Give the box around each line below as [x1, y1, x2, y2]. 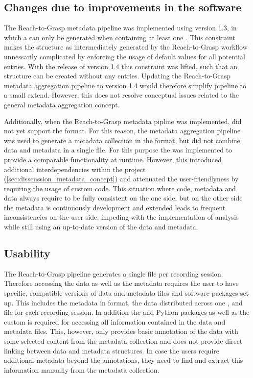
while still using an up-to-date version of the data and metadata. [4, 222, 198, 232]
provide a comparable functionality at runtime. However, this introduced [4, 154, 222, 164]
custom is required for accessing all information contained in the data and [4, 316, 226, 327]
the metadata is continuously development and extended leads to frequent [4, 202, 226, 212]
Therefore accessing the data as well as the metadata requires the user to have [4, 278, 239, 288]
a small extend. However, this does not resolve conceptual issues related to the [4, 90, 239, 100]
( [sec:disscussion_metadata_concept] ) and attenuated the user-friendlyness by [4, 174, 239, 184]
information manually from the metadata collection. [4, 364, 160, 375]
